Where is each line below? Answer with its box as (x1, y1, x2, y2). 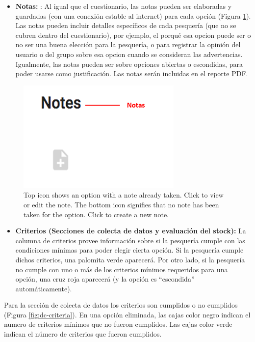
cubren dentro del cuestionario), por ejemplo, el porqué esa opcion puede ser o (15, 29, 251, 40)
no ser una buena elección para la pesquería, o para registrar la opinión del (15, 39, 241, 50)
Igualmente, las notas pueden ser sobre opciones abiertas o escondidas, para (15, 58, 243, 69)
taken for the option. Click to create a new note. (24, 209, 169, 219)
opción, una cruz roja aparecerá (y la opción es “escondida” (15, 274, 195, 284)
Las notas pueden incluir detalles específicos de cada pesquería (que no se (15, 20, 236, 30)
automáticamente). (15, 283, 72, 293)
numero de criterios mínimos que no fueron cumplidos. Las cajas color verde (4, 319, 232, 329)
